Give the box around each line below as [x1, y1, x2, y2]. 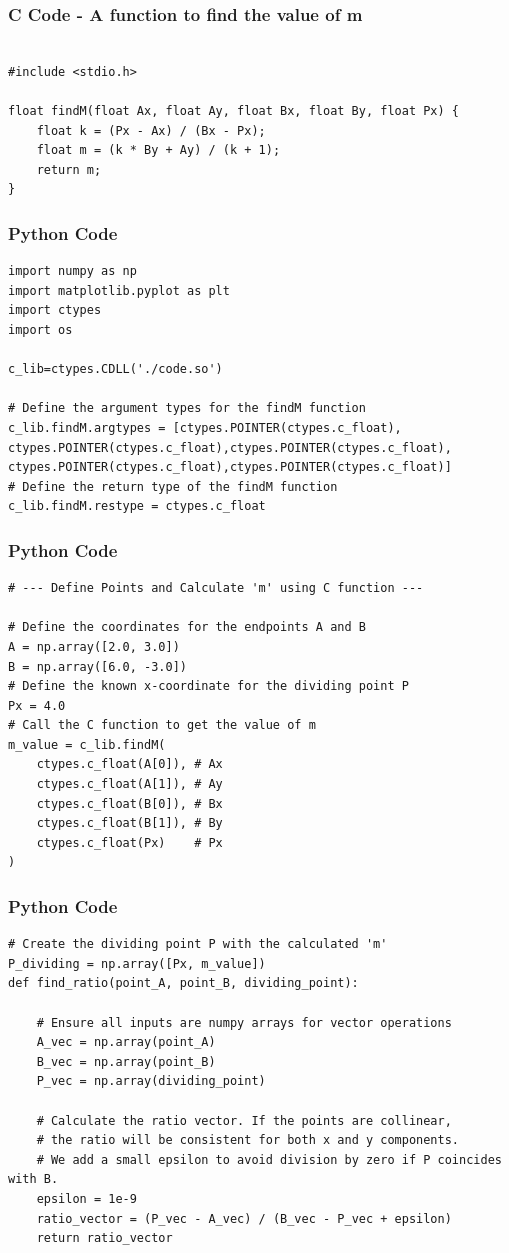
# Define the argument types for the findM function [8, 401, 366, 416]
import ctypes [8, 303, 102, 318]
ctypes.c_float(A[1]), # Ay [36, 777, 223, 792]
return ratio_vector [36, 1231, 173, 1246]
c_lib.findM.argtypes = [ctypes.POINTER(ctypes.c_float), [8, 420, 402, 435]
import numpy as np [8, 264, 137, 279]
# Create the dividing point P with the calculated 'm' [8, 937, 388, 952]
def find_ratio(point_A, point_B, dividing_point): [8, 976, 359, 991]
